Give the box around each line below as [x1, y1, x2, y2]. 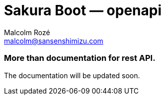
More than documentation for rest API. [4, 53, 156, 63]
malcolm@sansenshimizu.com [4, 36, 103, 45]
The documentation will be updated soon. [4, 71, 140, 80]
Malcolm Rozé [4, 28, 50, 37]
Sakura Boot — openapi [4, 2, 162, 19]
